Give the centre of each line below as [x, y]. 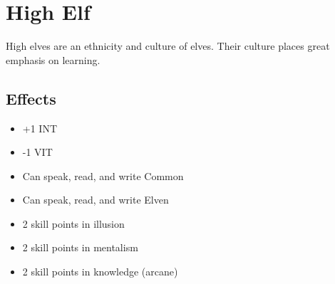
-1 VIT [37, 152]
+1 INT [40, 128]
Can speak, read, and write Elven [96, 200]
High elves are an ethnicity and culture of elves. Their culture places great [168, 46]
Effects [31, 98]
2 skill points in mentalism [80, 247]
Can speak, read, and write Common [103, 175]
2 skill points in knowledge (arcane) [100, 272]
